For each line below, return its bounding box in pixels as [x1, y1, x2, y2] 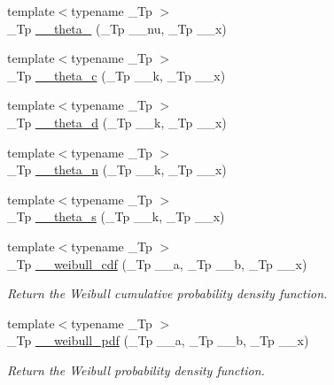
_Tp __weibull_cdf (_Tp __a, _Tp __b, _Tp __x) [7, 254, 307, 273]
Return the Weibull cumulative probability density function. [7, 284, 328, 303]
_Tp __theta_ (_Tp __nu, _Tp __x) [7, 19, 227, 37]
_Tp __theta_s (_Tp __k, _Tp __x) [7, 207, 225, 226]
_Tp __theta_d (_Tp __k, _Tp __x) [7, 112, 227, 131]
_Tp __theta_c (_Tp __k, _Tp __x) [7, 65, 226, 84]
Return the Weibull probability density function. [7, 360, 265, 379]
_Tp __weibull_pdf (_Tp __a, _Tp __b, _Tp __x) [7, 331, 309, 350]
